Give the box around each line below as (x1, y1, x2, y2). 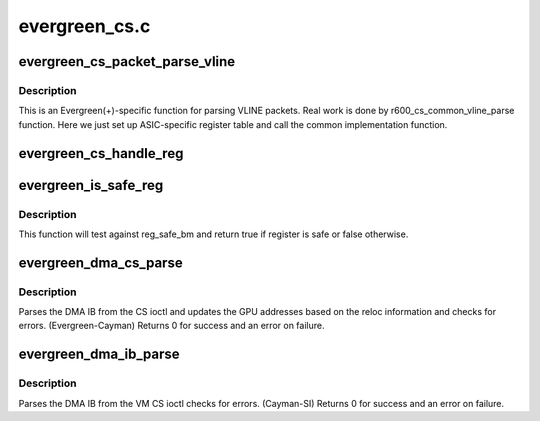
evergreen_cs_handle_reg (18, 145, 184, 162)
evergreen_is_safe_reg (18, 176, 164, 194)
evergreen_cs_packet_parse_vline (18, 53, 236, 70)
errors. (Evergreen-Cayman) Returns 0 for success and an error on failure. (18, 320, 325, 332)
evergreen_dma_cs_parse (18, 254, 184, 271)
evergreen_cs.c (18, 15, 151, 37)
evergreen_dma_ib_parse (18, 346, 180, 363)
